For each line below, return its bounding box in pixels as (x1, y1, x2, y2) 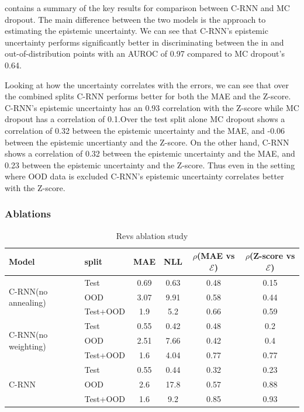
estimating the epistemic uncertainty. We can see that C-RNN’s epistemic (5, 25, 268, 37)
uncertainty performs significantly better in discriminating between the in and (5, 36, 284, 48)
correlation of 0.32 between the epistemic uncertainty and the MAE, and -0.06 (5, 124, 285, 136)
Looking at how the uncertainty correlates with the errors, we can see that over (5, 78, 289, 91)
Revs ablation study (116, 229, 188, 241)
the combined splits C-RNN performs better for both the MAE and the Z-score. (5, 90, 291, 102)
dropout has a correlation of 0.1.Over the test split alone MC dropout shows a (5, 113, 285, 125)
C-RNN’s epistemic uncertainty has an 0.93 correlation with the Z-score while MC (5, 101, 299, 113)
